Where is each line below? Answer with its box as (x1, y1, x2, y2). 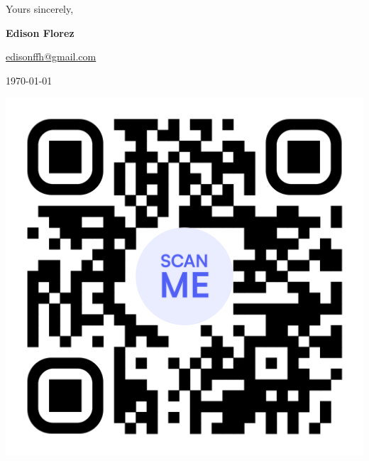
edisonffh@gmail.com (6, 49, 97, 64)
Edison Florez (6, 25, 75, 40)
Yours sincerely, (6, 1, 74, 16)
